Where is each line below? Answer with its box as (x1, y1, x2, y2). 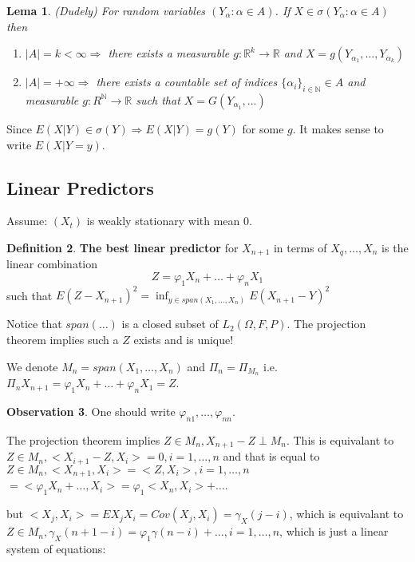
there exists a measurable (108, 45, 230, 61)
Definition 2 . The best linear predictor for (6, 239, 239, 255)
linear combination (6, 255, 98, 272)
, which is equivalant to (289, 505, 404, 522)
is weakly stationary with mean (86, 212, 240, 229)
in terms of (273, 239, 327, 255)
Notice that (6, 315, 62, 332)
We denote (6, 358, 58, 374)
